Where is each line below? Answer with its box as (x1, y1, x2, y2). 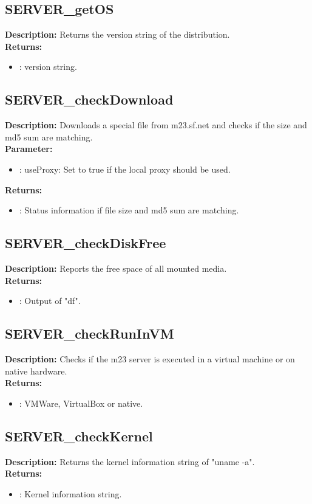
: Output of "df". (19, 294, 81, 307)
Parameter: (5, 142, 53, 155)
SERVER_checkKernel (5, 426, 153, 445)
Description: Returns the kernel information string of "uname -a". (5, 455, 255, 468)
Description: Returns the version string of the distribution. (5, 28, 230, 41)
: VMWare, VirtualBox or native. (19, 396, 143, 409)
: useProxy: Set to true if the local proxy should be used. (19, 162, 231, 175)
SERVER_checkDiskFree (5, 233, 166, 252)
